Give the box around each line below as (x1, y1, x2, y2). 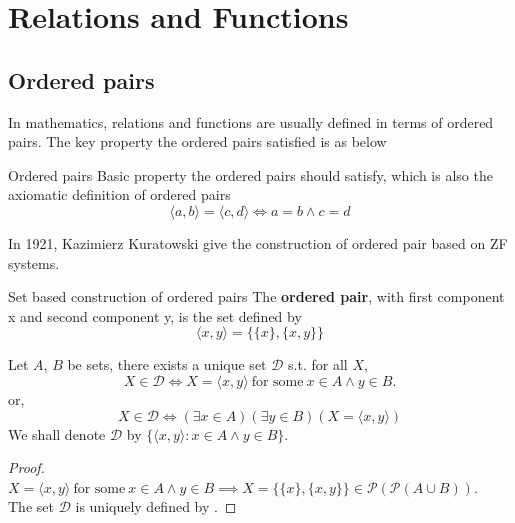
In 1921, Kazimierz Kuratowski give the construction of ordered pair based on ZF (8, 232, 508, 253)
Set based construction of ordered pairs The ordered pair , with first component (8, 286, 505, 307)
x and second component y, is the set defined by (8, 305, 302, 326)
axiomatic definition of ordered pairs (8, 184, 231, 205)
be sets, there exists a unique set (67, 354, 267, 375)
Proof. (8, 457, 45, 478)
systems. (8, 252, 60, 273)
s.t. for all (288, 354, 348, 375)
